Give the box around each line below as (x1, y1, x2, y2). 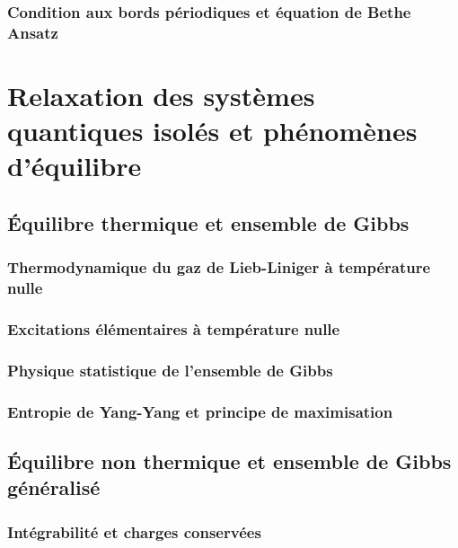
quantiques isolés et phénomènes (7, 112, 418, 149)
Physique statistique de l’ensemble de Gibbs (7, 358, 333, 381)
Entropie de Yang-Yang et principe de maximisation (7, 400, 393, 422)
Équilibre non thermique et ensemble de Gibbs (7, 446, 452, 474)
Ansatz (7, 21, 58, 43)
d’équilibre (7, 147, 142, 184)
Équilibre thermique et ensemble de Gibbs (7, 208, 410, 236)
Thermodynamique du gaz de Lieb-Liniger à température (7, 256, 431, 278)
